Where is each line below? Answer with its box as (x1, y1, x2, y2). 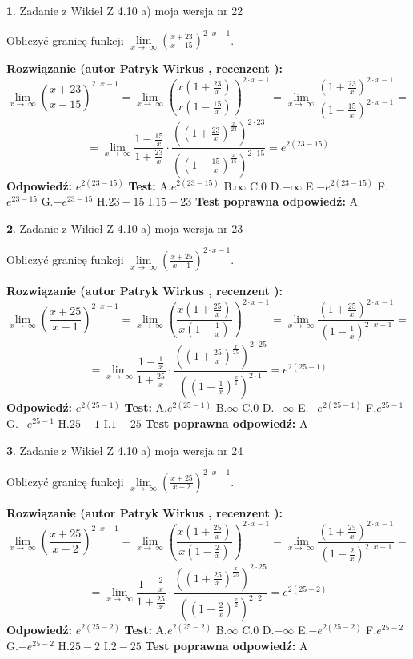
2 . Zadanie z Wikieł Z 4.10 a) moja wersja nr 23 (6, 219, 243, 236)
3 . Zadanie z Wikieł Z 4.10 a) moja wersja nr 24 (6, 441, 243, 458)
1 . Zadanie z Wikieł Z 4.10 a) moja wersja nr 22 (6, 2, 243, 18)
